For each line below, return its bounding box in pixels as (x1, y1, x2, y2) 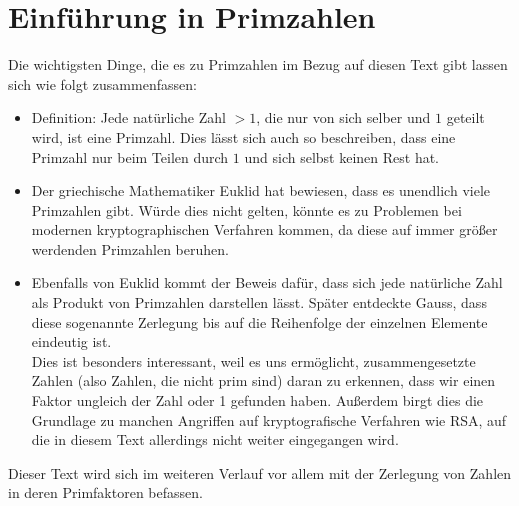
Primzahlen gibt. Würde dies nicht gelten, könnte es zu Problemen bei (31, 199, 462, 220)
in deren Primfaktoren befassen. (8, 482, 203, 503)
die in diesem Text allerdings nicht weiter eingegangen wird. (31, 429, 399, 450)
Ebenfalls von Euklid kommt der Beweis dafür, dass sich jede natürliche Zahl (31, 272, 503, 293)
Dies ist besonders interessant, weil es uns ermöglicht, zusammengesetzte (31, 350, 476, 371)
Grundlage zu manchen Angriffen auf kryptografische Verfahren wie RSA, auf (31, 409, 507, 430)
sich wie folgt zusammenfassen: (8, 73, 197, 94)
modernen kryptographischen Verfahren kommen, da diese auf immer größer (31, 219, 498, 240)
